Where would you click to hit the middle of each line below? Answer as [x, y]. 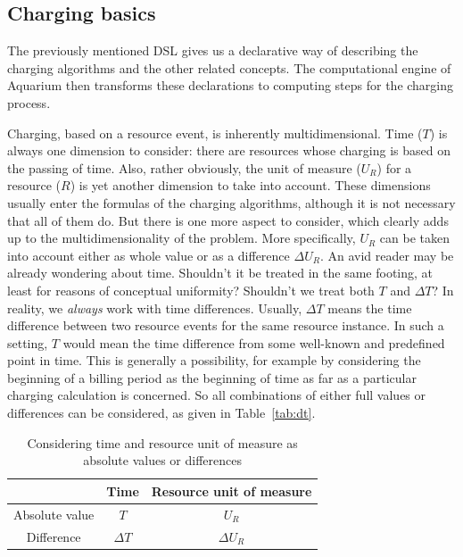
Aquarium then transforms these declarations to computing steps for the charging [231, 85]
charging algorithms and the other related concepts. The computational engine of [229, 67]
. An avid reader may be [387, 255]
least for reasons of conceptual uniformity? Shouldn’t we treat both [191, 290]
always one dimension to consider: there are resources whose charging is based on [229, 150]
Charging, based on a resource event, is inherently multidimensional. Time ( [215, 133]
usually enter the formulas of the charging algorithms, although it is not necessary [231, 202]
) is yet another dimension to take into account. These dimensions [250, 185]
